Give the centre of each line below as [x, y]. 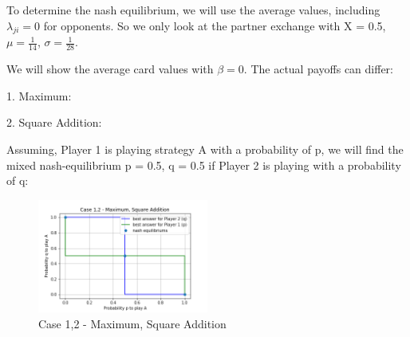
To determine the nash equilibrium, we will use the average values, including [193, 10]
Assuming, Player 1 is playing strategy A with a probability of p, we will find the [205, 149]
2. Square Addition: [54, 122]
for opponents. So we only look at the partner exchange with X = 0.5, [215, 25]
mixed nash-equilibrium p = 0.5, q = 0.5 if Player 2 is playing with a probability [204, 165]
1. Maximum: [39, 95]
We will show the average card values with [110, 69]
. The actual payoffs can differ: [318, 69]
